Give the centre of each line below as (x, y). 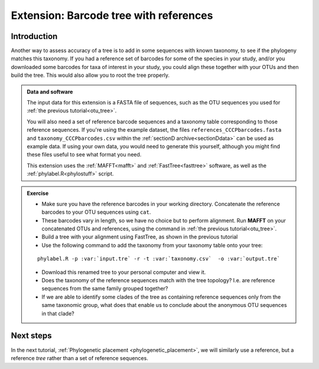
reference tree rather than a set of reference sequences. (80, 358)
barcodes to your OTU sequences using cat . (96, 212)
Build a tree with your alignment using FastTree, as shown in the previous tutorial (140, 237)
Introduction (34, 36)
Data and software (50, 92)
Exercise (38, 193)
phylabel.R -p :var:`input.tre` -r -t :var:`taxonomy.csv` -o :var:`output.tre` (159, 259)
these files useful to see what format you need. (84, 155)
